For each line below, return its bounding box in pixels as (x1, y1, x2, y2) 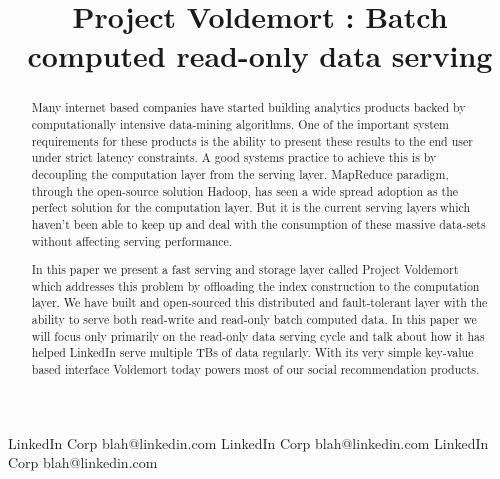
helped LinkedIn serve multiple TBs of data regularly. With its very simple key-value (31, 344, 474, 361)
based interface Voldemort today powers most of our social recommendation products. (31, 361, 480, 378)
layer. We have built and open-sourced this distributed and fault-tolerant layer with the (31, 294, 488, 311)
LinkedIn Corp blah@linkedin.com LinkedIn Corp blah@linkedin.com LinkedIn (8, 432, 489, 453)
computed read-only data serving (27, 35, 493, 76)
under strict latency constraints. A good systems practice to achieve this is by (31, 149, 437, 166)
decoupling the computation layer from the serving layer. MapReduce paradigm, (31, 165, 449, 182)
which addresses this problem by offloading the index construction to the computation (31, 277, 480, 294)
